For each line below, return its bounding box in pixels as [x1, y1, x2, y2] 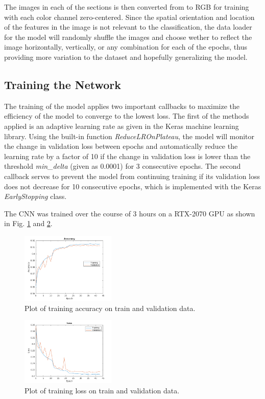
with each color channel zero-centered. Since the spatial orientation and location [4, 11, 255, 22]
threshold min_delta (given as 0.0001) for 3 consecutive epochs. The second [4, 161, 241, 171]
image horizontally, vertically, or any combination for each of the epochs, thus [4, 41, 247, 52]
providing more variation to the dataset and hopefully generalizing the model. [4, 51, 248, 62]
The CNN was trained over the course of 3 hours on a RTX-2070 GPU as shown [4, 208, 255, 218]
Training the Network [4, 76, 121, 92]
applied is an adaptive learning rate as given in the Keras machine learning [4, 120, 239, 131]
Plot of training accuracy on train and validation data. [25, 302, 196, 313]
